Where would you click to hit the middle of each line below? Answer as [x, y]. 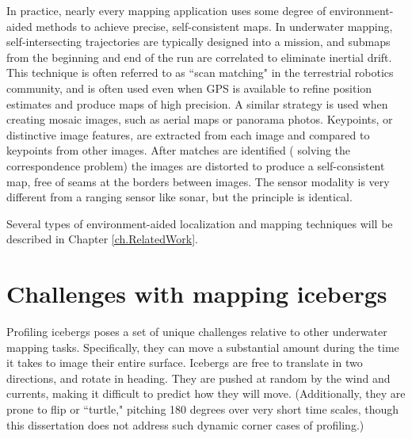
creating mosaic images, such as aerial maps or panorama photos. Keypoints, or [200, 119]
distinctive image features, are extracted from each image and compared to [188, 134]
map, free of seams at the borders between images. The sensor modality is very [198, 181]
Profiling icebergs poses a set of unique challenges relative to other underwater [197, 332]
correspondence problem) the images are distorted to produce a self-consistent [196, 165]
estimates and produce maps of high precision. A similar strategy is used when [197, 103]
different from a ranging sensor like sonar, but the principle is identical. [179, 197]
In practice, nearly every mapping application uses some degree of [166, 10]
